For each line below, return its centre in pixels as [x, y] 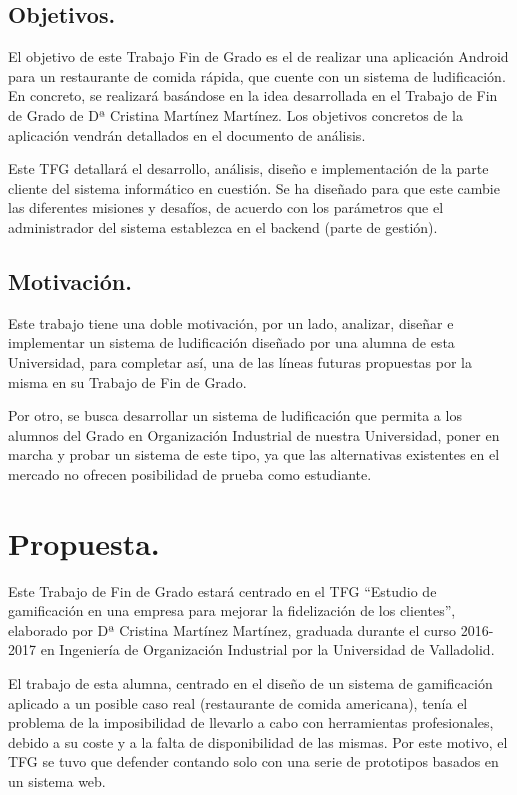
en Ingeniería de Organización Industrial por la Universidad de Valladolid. [267, 649]
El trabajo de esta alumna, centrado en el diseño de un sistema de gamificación [250, 683]
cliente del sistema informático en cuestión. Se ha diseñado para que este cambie [254, 187]
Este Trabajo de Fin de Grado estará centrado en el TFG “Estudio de [222, 590]
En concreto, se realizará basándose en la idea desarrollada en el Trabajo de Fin [253, 95]
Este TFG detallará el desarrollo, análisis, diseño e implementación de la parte [248, 168]
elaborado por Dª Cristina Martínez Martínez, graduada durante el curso [232, 629]
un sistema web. [57, 780]
